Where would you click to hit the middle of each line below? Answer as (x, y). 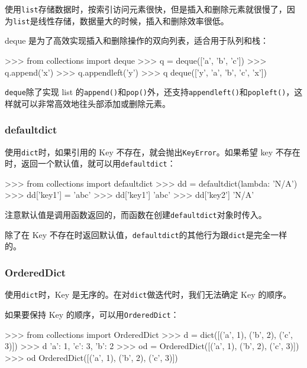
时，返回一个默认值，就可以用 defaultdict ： (90, 163)
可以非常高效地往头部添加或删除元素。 (96, 103)
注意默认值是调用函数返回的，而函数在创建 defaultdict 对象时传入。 (136, 215)
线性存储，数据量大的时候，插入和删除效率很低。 (133, 20)
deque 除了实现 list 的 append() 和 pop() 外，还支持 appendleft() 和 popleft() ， (150, 92)
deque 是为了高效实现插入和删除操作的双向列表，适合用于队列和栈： (137, 40)
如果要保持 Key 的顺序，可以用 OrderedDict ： (92, 314)
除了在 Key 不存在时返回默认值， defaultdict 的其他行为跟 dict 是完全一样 (146, 234)
